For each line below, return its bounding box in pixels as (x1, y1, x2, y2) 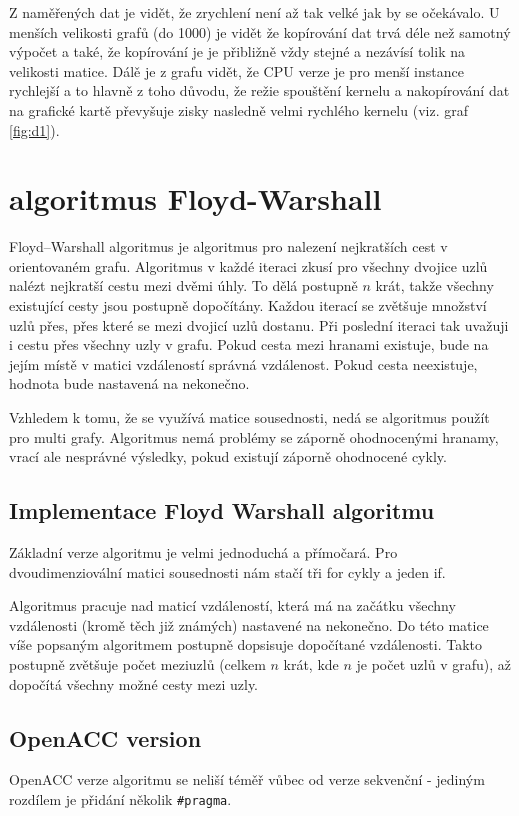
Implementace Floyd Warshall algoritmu (9, 495, 435, 526)
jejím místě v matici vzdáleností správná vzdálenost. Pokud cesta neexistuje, (9, 353, 478, 374)
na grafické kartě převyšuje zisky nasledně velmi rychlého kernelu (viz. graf (9, 99, 468, 120)
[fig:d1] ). (9, 119, 60, 140)
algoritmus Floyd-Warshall (9, 178, 382, 219)
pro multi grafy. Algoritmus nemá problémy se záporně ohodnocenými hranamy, (9, 426, 499, 447)
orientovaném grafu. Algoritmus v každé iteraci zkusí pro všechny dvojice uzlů (9, 255, 488, 276)
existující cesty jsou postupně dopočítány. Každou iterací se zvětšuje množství (9, 295, 487, 316)
